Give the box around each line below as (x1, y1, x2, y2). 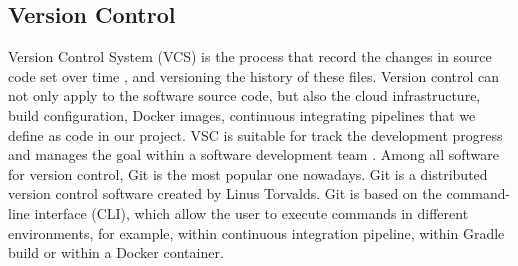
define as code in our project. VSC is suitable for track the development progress (8, 124, 503, 145)
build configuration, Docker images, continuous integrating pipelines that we (8, 104, 476, 125)
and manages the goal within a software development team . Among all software (8, 144, 500, 165)
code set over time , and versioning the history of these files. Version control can (8, 65, 500, 86)
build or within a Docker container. (8, 242, 224, 263)
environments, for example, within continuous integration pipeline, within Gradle (8, 222, 505, 243)
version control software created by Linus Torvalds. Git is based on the (8, 183, 442, 204)
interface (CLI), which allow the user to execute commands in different (34, 202, 469, 223)
